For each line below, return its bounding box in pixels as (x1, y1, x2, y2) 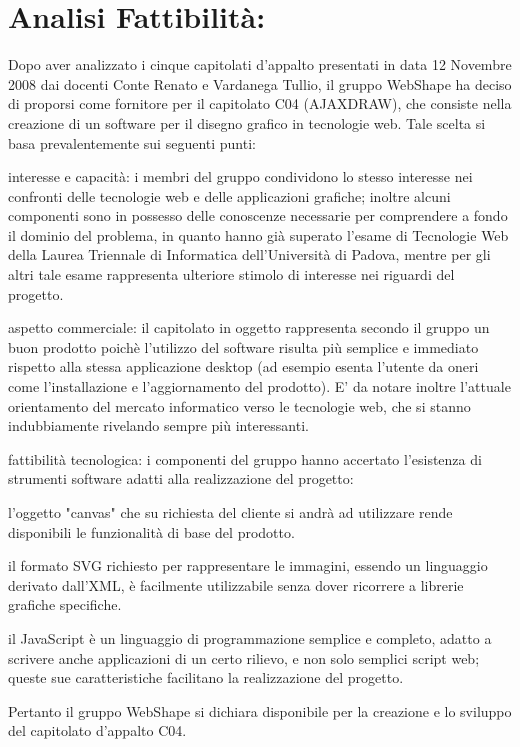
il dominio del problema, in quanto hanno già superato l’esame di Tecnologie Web (8, 224, 509, 245)
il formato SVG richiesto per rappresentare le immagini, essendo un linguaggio (8, 555, 488, 576)
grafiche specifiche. (8, 594, 122, 615)
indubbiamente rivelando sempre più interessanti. (8, 415, 309, 436)
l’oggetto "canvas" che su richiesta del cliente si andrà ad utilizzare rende (8, 502, 453, 522)
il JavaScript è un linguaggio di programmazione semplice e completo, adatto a (8, 627, 492, 648)
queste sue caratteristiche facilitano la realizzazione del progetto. (8, 667, 404, 688)
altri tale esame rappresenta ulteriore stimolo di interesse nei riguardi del (8, 264, 455, 285)
